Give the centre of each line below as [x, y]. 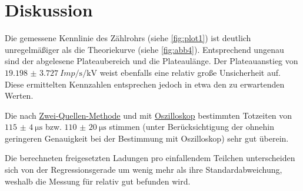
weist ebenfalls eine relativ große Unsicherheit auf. [190, 72]
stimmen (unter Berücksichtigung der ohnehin [192, 127]
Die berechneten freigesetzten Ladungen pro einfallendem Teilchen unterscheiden [150, 158]
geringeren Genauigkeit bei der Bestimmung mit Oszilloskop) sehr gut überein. [147, 138]
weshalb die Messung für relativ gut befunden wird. [98, 181]
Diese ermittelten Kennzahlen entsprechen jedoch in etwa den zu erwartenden [145, 84]
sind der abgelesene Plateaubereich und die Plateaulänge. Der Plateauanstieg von [151, 61]
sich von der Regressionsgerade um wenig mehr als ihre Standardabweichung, [144, 170]
